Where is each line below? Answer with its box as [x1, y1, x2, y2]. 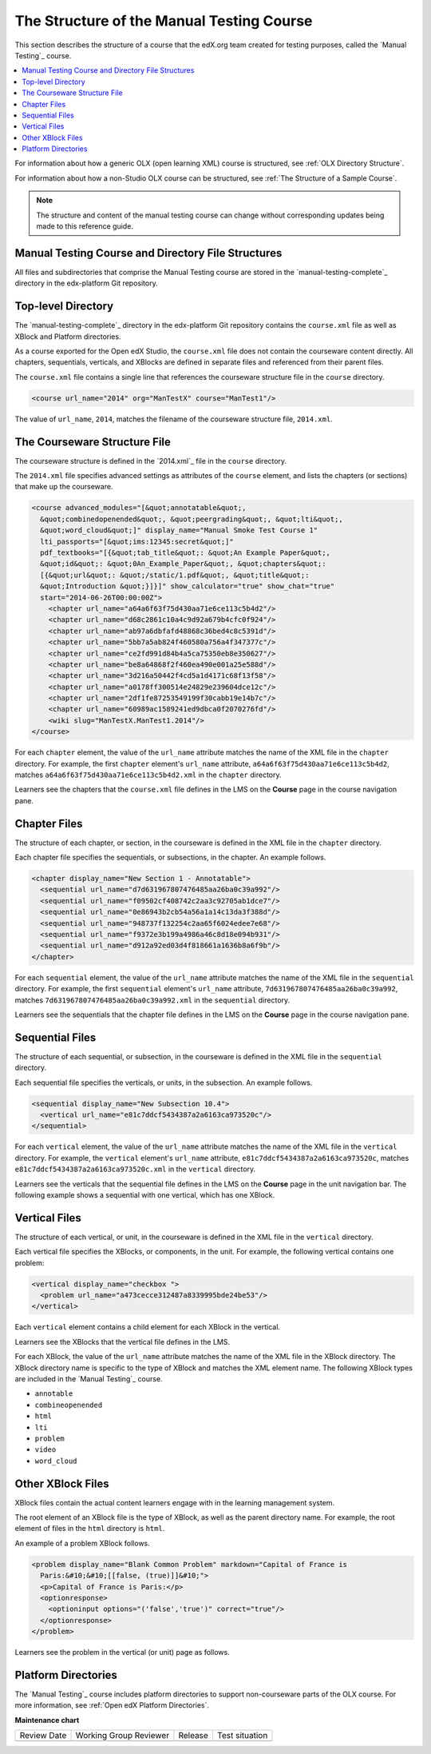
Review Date [19, 1730, 67, 1741]
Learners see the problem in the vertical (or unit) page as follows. [14, 1648, 231, 1657]
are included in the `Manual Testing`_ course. [14, 1373, 163, 1383]
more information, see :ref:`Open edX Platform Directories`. [14, 1700, 210, 1710]
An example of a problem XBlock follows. [14, 1538, 151, 1548]
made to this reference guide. [36, 221, 133, 231]
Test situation [216, 1730, 268, 1741]
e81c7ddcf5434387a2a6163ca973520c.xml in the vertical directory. [14, 1164, 256, 1174]
